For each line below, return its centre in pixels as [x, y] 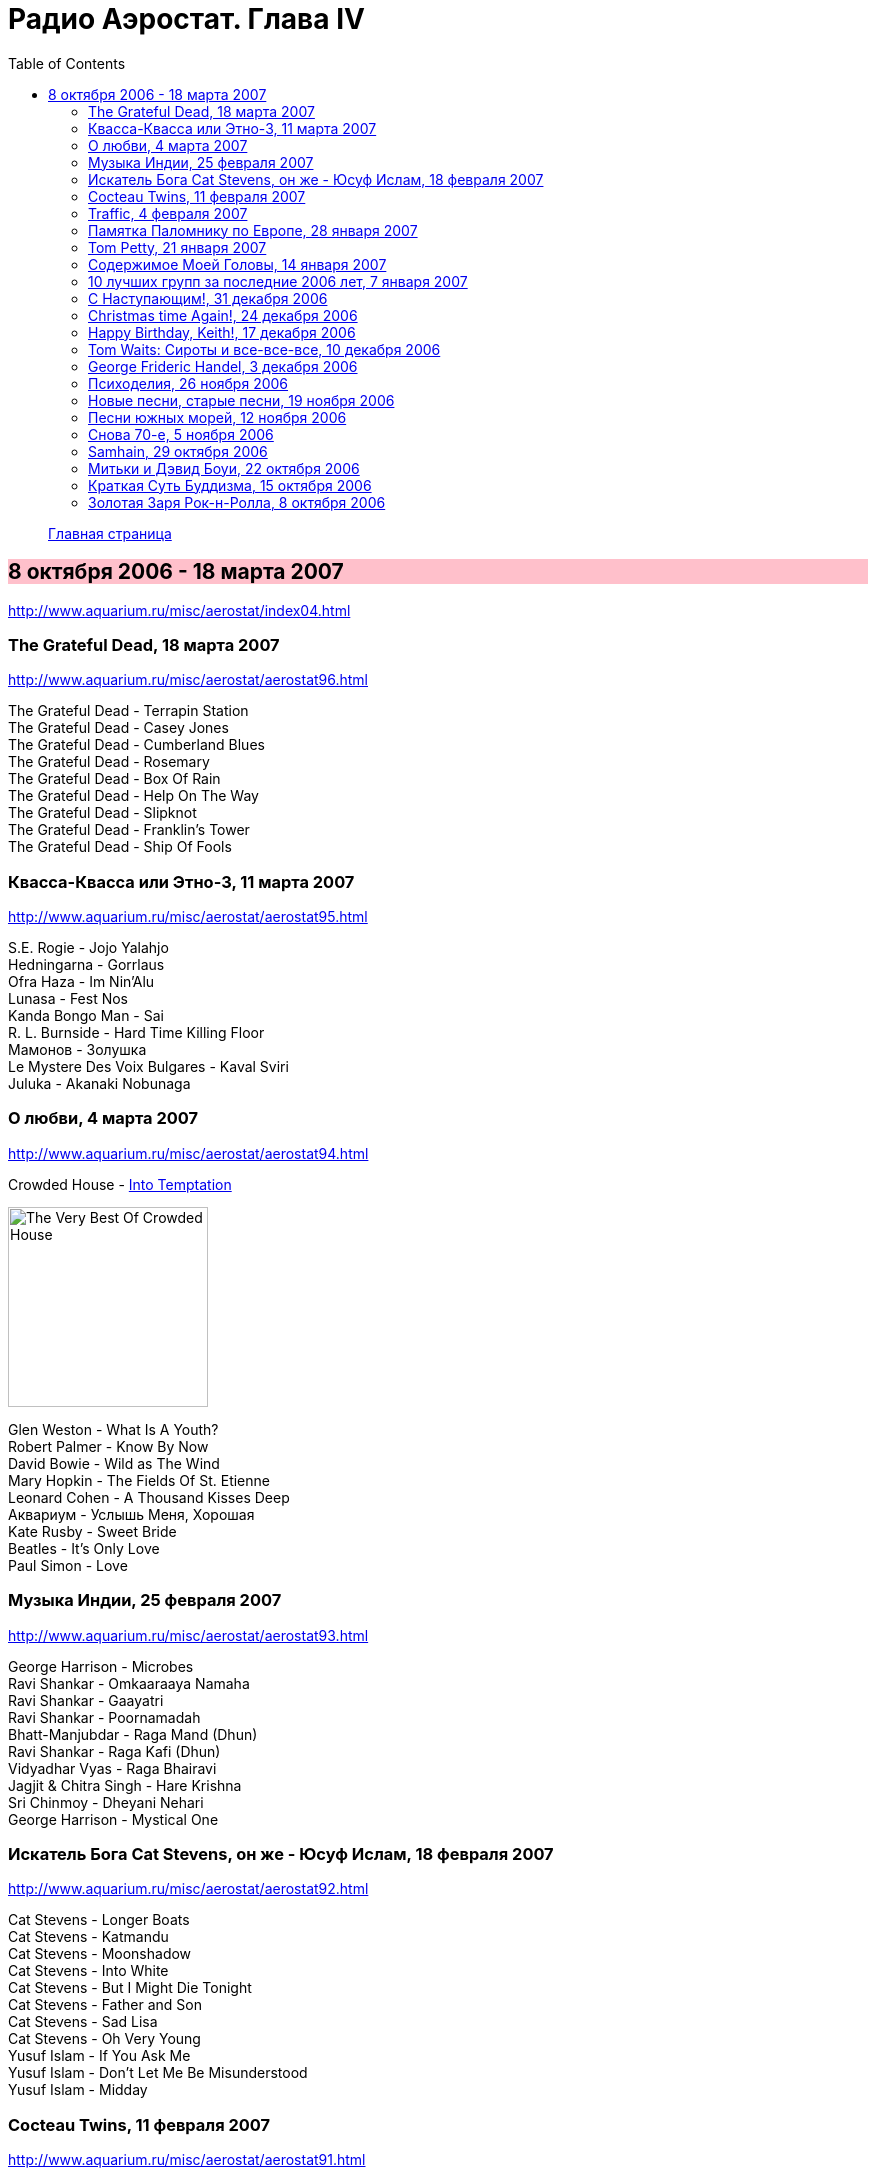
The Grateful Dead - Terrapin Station [128, 711]
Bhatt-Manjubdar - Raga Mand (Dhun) [133, 1734]
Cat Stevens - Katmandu [88, 1937]
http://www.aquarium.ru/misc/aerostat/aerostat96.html [188, 680]
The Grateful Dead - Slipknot [102, 813]
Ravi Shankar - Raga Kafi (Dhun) [114, 1751]
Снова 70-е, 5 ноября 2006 [181, 434]
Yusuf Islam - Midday [78, 2090]
